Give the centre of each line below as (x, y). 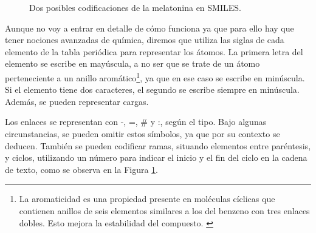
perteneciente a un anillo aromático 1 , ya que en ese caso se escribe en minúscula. (155, 76)
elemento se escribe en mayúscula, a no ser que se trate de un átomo (132, 63)
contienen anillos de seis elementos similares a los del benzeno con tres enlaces (164, 210)
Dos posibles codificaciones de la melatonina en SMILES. (135, 7)
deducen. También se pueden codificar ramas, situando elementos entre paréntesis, (158, 145)
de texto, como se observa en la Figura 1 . (82, 169)
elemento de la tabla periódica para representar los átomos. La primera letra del (154, 51)
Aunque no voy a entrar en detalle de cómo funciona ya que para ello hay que (149, 28)
